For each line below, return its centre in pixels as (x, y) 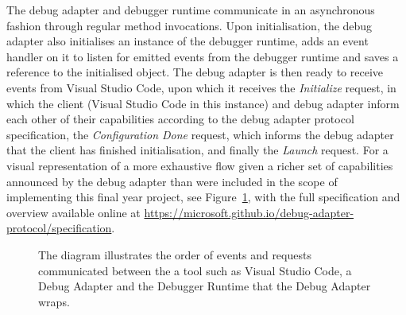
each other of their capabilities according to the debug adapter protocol (180, 119)
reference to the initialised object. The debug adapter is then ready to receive (195, 72)
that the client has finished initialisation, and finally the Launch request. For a (197, 150)
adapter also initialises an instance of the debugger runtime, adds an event (188, 41)
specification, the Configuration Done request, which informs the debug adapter (200, 134)
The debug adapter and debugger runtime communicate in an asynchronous (191, 10)
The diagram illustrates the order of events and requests (175, 254)
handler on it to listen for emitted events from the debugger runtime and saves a (203, 56)
